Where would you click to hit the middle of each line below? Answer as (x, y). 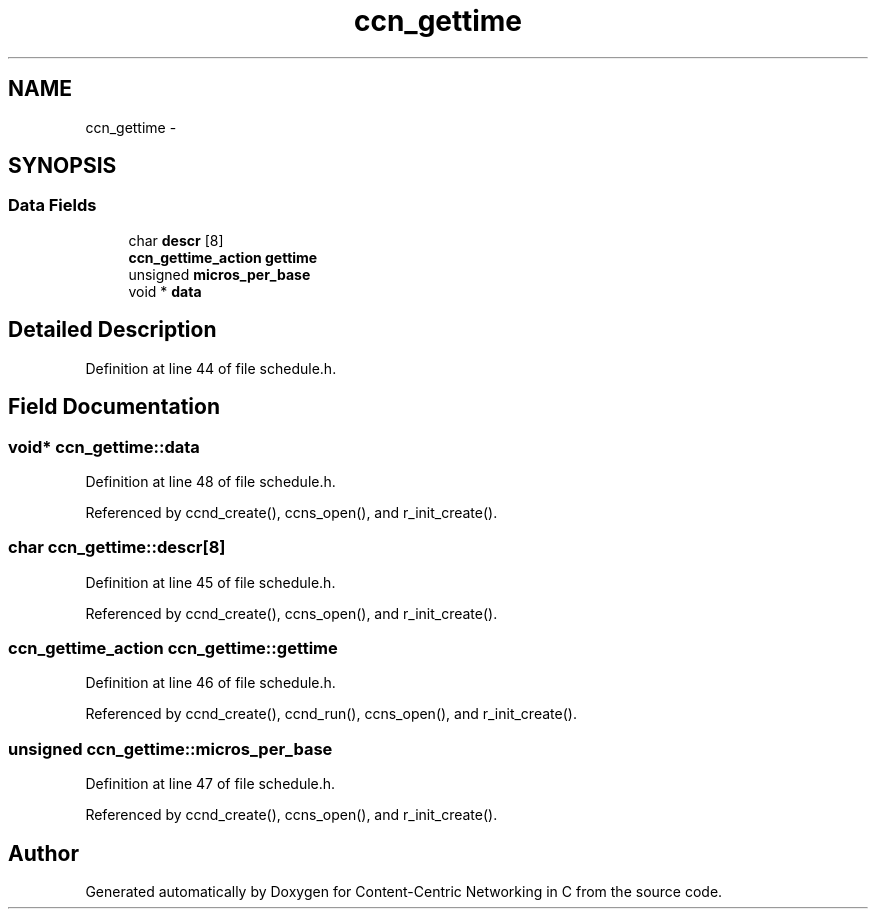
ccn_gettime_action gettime (223, 257)
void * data (165, 291)
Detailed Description (112, 330)
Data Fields (52, 205)
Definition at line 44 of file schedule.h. (211, 368)
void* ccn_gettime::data (104, 446)
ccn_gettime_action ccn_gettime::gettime (173, 648)
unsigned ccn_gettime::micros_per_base (170, 748)
